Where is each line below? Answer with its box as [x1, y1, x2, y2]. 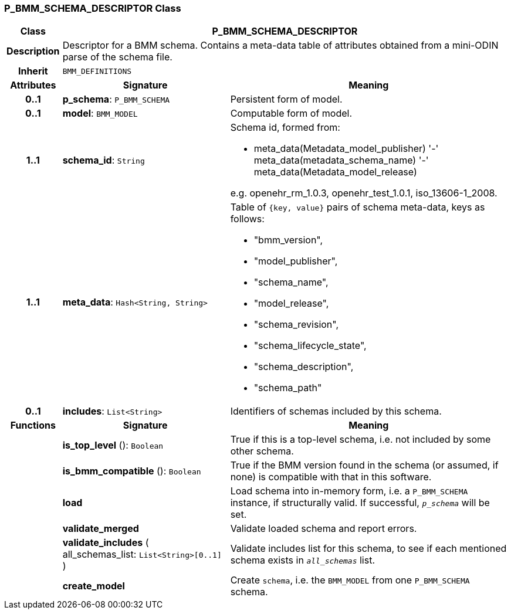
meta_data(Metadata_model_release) [253, 166, 417, 178]
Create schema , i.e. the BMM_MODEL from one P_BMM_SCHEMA [230, 574, 470, 586]
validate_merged [62, 523, 139, 535]
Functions [10, 419, 56, 432]
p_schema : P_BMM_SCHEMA [62, 93, 170, 106]
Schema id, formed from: [230, 121, 340, 134]
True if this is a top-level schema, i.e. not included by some [230, 433, 491, 446]
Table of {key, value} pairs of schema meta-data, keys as [230, 201, 485, 213]
